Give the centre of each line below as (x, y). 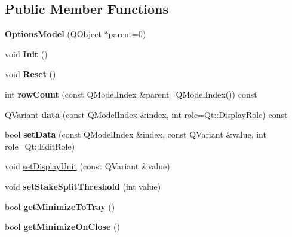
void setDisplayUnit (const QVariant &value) (87, 166)
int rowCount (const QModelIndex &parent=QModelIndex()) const (131, 94)
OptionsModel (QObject (53, 34)
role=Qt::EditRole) (40, 146)
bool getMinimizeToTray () (60, 206)
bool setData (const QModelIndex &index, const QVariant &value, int (136, 134)
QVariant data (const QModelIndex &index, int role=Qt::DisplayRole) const (146, 114)
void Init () (26, 54)
